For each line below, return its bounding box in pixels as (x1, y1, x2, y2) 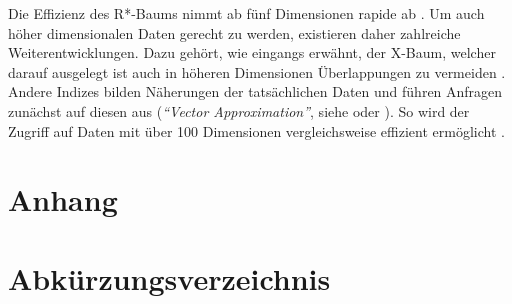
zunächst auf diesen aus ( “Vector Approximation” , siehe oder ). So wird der (8, 100, 470, 121)
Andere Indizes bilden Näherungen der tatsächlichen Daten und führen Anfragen (8, 81, 503, 102)
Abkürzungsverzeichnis (8, 257, 331, 298)
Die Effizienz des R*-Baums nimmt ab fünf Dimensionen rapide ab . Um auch (8, 3, 485, 23)
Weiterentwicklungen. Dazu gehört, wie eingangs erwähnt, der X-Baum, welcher (8, 42, 496, 63)
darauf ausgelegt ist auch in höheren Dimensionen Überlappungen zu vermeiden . (8, 61, 506, 82)
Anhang (8, 179, 118, 220)
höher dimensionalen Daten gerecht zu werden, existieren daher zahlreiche (8, 22, 461, 43)
